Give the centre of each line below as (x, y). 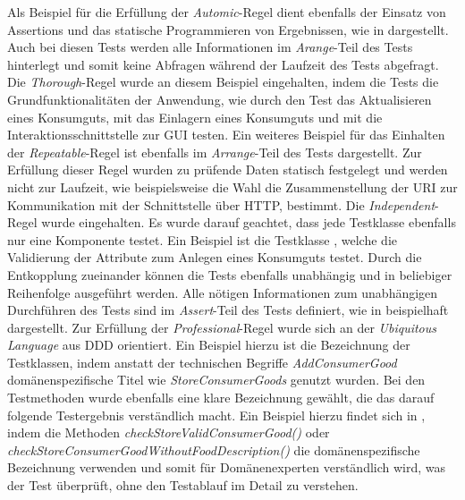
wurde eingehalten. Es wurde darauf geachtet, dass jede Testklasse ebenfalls (249, 222)
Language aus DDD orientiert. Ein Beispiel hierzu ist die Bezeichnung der (209, 345)
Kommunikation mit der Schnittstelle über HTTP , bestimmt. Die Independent (221, 204)
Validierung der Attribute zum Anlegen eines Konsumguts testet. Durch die (215, 257)
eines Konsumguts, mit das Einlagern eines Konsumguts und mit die (195, 117)
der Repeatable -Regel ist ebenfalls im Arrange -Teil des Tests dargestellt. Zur (215, 152)
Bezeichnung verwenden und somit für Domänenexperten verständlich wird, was (227, 467)
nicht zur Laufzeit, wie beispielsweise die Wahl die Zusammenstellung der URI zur (232, 186)
